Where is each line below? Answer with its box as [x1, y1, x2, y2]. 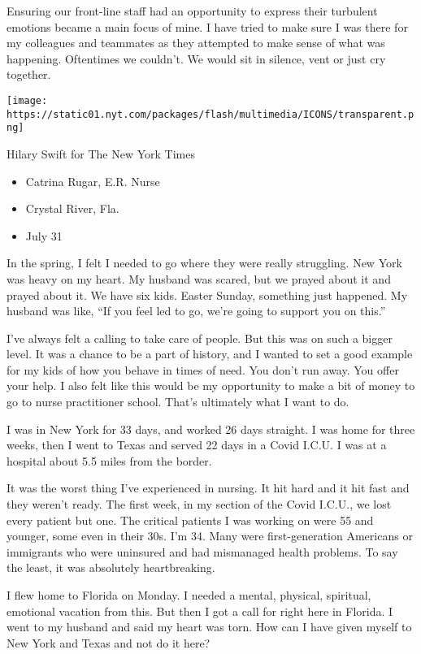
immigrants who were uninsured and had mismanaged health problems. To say [7, 543, 398, 560]
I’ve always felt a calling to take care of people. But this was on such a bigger [7, 329, 393, 346]
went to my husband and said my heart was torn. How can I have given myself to [7, 618, 412, 635]
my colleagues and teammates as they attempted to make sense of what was [7, 34, 385, 51]
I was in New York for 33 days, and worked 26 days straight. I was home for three [7, 420, 415, 437]
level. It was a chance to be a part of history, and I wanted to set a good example [7, 345, 413, 362]
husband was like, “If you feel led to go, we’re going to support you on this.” [7, 302, 386, 319]
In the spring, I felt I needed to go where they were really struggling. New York [7, 254, 402, 271]
